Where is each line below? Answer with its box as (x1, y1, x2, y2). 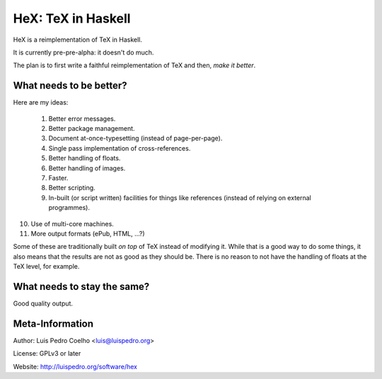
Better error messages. (48, 114, 116, 123)
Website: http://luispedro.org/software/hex (13, 362, 138, 371)
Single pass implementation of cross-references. (48, 144, 191, 152)
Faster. (48, 173, 69, 182)
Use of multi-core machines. (30, 219, 115, 228)
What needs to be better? (13, 80, 127, 92)
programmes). (48, 204, 90, 212)
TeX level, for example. (13, 262, 80, 271)
